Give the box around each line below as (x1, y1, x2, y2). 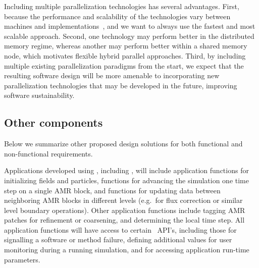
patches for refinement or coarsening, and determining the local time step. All (4, 215, 245, 225)
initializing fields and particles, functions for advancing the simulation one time (4, 175, 249, 185)
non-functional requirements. (4, 148, 93, 158)
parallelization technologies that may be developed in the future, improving (4, 80, 237, 90)
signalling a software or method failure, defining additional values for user (4, 234, 232, 245)
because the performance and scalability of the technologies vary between (4, 11, 231, 21)
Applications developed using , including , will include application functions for (4, 165, 249, 176)
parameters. (4, 254, 40, 264)
